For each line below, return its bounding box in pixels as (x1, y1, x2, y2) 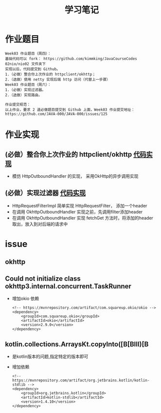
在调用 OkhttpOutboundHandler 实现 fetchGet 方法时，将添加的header (12, 215, 153, 221)
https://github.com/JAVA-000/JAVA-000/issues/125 (5, 111, 108, 116)
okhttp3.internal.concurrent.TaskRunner (5, 282, 131, 290)
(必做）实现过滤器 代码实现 (5, 189, 86, 197)
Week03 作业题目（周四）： (5, 51, 52, 56)
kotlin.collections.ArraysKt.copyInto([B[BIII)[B (5, 340, 149, 348)
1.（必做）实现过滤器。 (5, 87, 46, 92)
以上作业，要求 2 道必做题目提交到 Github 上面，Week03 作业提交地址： (5, 107, 135, 112)
